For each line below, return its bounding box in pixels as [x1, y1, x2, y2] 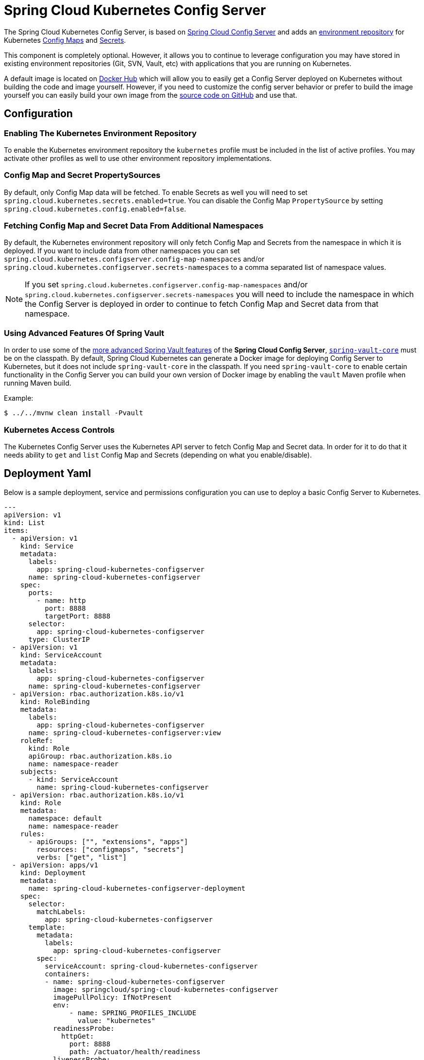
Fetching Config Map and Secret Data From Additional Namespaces [4, 221, 264, 231]
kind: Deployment [20, 868, 86, 877]
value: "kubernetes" [77, 1016, 155, 1025]
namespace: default [28, 814, 102, 822]
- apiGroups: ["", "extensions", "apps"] [28, 837, 188, 846]
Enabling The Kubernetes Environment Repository [4, 128, 197, 138]
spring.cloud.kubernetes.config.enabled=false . [4, 204, 186, 213]
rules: [20, 830, 45, 838]
